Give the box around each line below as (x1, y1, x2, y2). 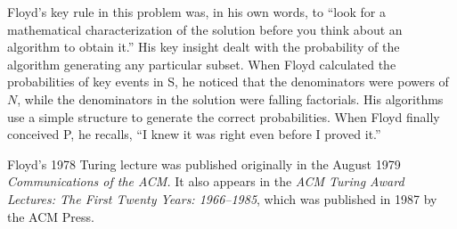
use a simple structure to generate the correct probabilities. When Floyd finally (7, 107, 440, 126)
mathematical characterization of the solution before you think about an (7, 20, 403, 38)
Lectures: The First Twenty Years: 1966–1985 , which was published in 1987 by (7, 189, 437, 208)
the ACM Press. (7, 207, 94, 225)
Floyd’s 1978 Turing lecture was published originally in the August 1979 (7, 154, 401, 173)
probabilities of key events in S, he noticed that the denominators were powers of (7, 72, 449, 91)
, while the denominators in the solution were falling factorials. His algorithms (17, 89, 444, 108)
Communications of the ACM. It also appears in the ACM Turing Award (7, 172, 404, 191)
